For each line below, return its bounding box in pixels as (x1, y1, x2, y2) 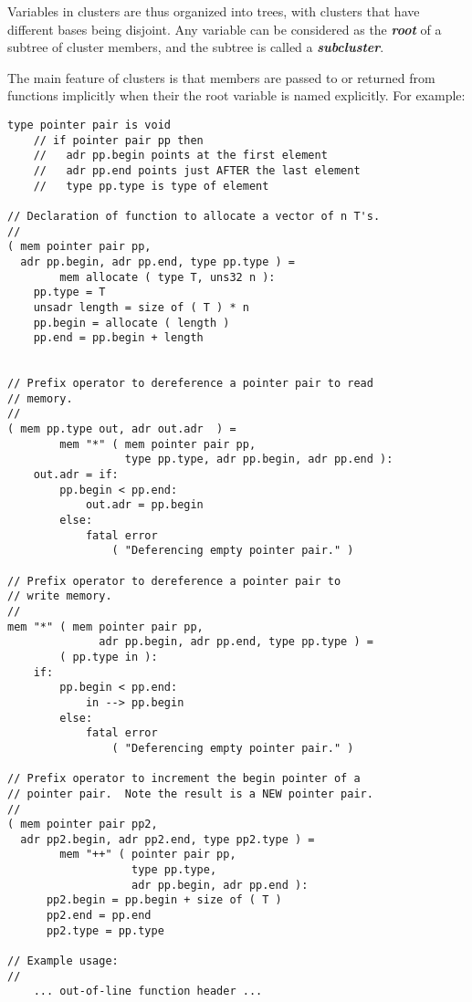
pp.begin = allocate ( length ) (33, 316, 230, 329)
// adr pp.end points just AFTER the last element (33, 163, 361, 177)
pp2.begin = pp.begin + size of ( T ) (46, 893, 282, 907)
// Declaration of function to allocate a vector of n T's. (7, 209, 381, 223)
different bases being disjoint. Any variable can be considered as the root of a (7, 19, 442, 38)
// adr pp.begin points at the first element (33, 149, 328, 162)
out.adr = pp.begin (85, 498, 204, 512)
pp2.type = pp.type (46, 924, 164, 937)
